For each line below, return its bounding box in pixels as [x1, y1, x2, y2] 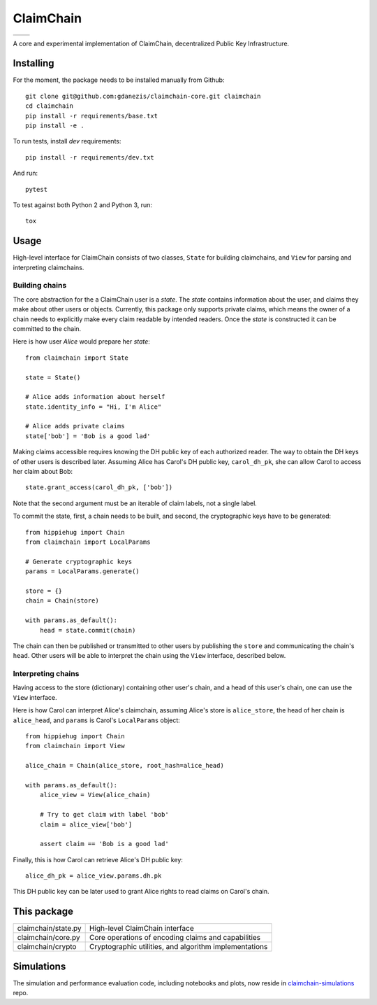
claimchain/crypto [17, 942, 77, 952]
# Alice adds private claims [25, 422, 125, 430]
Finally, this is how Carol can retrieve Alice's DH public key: [13, 855, 183, 864]
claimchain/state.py [17, 924, 82, 934]
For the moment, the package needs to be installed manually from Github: [13, 76, 225, 84]
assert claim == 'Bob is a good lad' [39, 840, 169, 848]
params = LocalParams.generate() [25, 568, 140, 575]
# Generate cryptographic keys [25, 557, 133, 565]
